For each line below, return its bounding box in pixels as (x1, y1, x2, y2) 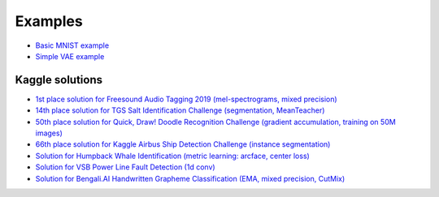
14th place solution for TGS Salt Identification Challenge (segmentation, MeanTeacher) (35, 105, 325, 115)
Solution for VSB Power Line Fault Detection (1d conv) (35, 162, 215, 172)
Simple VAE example (35, 51, 105, 61)
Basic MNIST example (35, 41, 110, 50)
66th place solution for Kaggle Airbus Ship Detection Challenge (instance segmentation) (35, 139, 331, 149)
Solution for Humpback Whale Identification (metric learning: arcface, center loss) (35, 151, 311, 161)
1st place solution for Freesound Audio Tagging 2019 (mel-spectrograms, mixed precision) (35, 94, 337, 104)
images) (35, 128, 63, 138)
